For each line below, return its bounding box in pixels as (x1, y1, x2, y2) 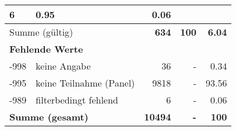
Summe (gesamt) (9, 110, 89, 123)
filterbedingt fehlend (36, 93, 118, 106)
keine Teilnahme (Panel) (36, 76, 135, 89)
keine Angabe (36, 59, 91, 73)
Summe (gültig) (9, 25, 73, 39)
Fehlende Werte (9, 42, 83, 56)
